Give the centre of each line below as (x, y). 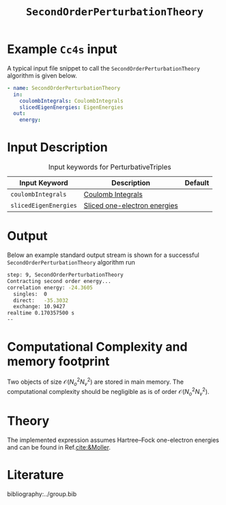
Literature (36, 475)
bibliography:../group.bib (42, 494)
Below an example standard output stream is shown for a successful (103, 255)
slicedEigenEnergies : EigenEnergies (72, 107)
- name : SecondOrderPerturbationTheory (64, 88)
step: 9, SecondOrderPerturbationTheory (66, 275)
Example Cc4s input (62, 49)
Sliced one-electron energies (131, 206)
